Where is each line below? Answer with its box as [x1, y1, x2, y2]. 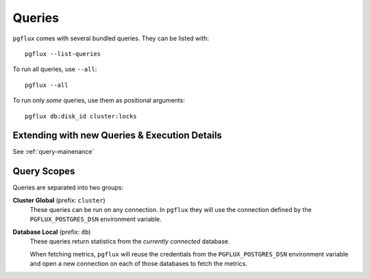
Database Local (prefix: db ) [12, 228, 91, 236]
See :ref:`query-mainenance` [12, 148, 95, 156]
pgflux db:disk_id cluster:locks [25, 112, 137, 120]
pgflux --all [25, 81, 69, 89]
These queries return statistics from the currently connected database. [29, 237, 230, 245]
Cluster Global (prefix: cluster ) [12, 196, 106, 204]
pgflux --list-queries [25, 50, 101, 57]
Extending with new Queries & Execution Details [12, 130, 223, 142]
